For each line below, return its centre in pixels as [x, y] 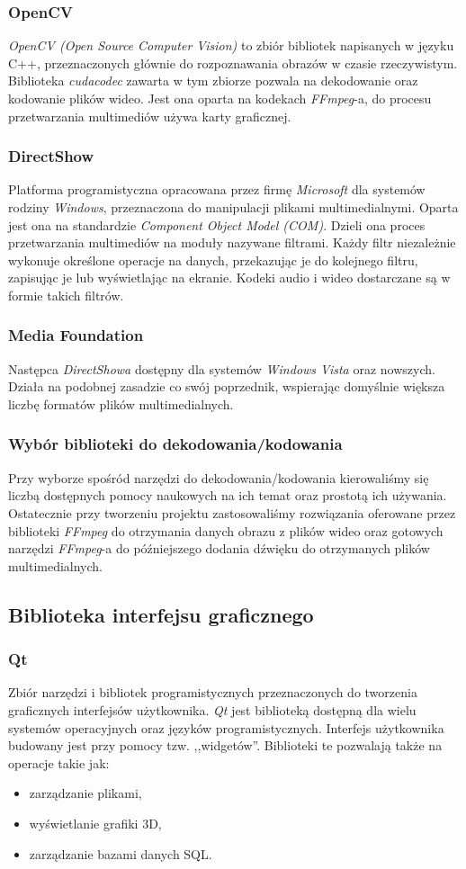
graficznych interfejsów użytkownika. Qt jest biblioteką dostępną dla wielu [212, 709]
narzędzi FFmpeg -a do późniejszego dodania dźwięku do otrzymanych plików [219, 548]
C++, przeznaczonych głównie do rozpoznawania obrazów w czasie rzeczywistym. [233, 63]
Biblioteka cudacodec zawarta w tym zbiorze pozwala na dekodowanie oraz [213, 81]
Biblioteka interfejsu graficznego [161, 614]
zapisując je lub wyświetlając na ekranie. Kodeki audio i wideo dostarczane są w [229, 278]
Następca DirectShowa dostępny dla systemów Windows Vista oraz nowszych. [222, 368]
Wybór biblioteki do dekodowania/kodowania [175, 444]
